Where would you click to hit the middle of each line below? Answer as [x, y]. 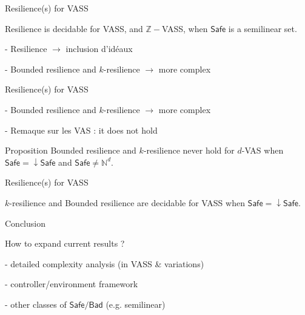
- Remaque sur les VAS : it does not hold [81, 130]
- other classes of [36, 304]
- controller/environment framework [72, 284]
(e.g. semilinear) [136, 304]
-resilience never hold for [189, 150]
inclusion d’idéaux [99, 49]
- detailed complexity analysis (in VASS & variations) [105, 263]
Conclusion [25, 223]
